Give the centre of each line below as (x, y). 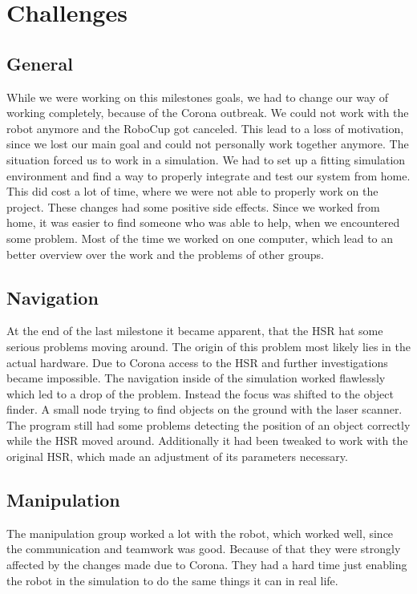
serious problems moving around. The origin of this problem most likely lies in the (208, 346)
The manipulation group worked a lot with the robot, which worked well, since (200, 533)
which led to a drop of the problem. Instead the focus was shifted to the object (200, 393)
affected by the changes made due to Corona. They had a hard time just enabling (207, 565)
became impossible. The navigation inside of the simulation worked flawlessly (196, 378)
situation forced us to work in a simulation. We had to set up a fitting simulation (206, 159)
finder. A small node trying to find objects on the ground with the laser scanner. (204, 409)
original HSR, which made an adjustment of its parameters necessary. (177, 457)
